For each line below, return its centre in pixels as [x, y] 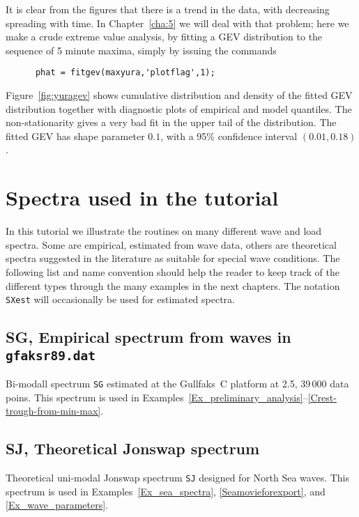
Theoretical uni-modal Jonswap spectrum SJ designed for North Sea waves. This [177, 477]
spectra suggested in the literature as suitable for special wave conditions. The [173, 258]
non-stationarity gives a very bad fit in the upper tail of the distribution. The [171, 122]
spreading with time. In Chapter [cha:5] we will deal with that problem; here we [177, 23]
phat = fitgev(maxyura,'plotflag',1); [125, 73]
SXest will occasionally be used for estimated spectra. [120, 299]
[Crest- [322, 397]
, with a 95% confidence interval [229, 136]
